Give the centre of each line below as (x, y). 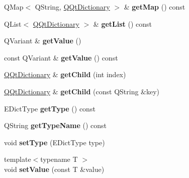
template (18, 159)
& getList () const (123, 23)
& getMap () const (155, 7)
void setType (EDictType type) (55, 142)
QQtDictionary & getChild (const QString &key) (82, 91)
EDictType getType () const (50, 108)
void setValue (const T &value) (54, 169)
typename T (59, 159)
